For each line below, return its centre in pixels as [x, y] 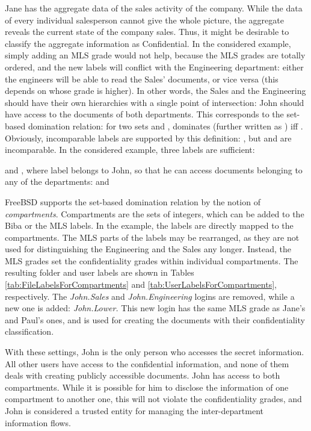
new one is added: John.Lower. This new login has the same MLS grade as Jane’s [155, 308]
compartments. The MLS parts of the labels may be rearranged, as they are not [152, 237]
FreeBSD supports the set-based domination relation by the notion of [133, 201]
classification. [29, 331]
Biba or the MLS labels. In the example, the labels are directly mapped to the [149, 225]
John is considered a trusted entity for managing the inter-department [134, 411]
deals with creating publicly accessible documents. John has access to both [143, 375]
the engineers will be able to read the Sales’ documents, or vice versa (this [142, 79]
